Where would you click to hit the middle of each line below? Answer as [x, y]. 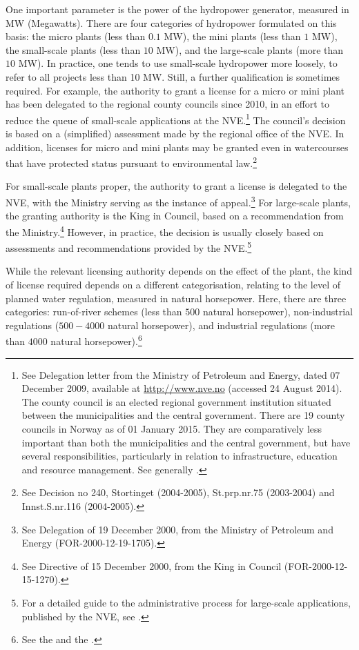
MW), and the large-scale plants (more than [250, 49]
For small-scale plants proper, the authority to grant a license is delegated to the [176, 186]
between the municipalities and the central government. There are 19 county [183, 415]
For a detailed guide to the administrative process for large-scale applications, [186, 602]
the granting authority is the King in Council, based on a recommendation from [175, 216]
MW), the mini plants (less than [232, 36]
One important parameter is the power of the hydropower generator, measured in [177, 9]
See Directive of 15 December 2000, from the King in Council [152, 565]
